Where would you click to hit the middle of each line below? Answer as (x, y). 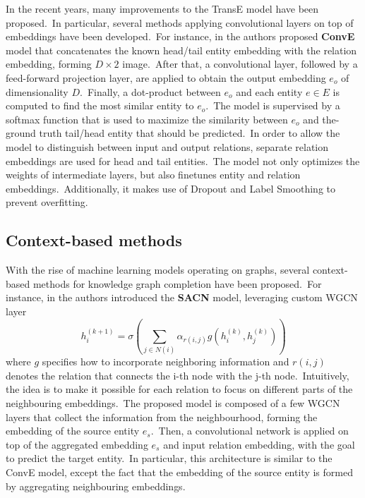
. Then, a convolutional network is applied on (250, 431)
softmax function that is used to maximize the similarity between (147, 119)
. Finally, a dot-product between (150, 91)
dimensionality (37, 91)
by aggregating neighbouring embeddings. (96, 486)
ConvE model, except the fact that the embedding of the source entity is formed (179, 472)
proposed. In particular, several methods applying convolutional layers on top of (180, 22)
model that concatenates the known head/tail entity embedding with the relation (181, 50)
